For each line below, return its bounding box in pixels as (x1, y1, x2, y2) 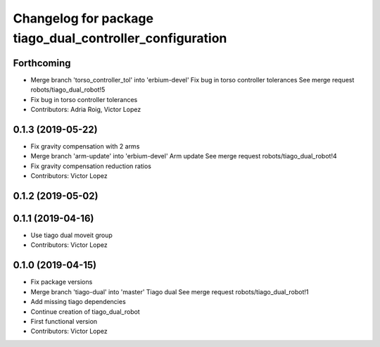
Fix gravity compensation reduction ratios (30, 162, 151, 170)
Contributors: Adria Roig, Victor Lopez (30, 106, 141, 114)
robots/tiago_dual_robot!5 (30, 85, 106, 94)
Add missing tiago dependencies (30, 298, 126, 306)
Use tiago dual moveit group (30, 231, 113, 239)
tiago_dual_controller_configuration (13, 30, 227, 46)
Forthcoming (13, 57, 71, 69)
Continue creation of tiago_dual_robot (30, 307, 140, 316)
